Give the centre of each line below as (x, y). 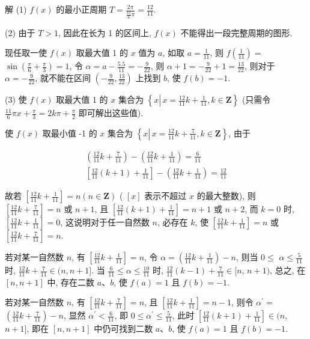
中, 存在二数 (71, 282)
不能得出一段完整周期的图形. (236, 32)
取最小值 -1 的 (70, 133)
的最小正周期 (81, 9)
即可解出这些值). (111, 113)
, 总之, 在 (288, 270)
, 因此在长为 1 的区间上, (105, 32)
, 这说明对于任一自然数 (105, 222)
